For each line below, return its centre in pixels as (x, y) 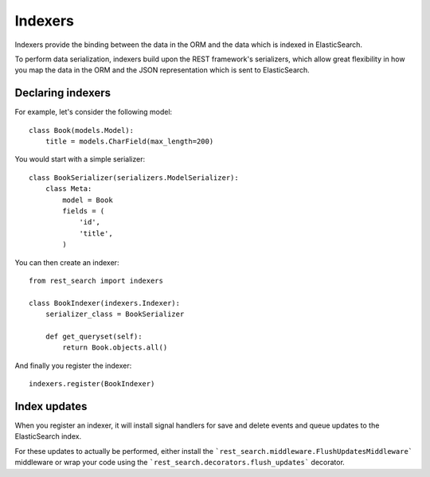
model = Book (88, 200)
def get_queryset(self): (94, 336)
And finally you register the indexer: (73, 366)
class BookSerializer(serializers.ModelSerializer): (134, 178)
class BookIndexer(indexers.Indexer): (105, 303)
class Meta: (68, 189)
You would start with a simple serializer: (80, 159)
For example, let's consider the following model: (94, 112)
